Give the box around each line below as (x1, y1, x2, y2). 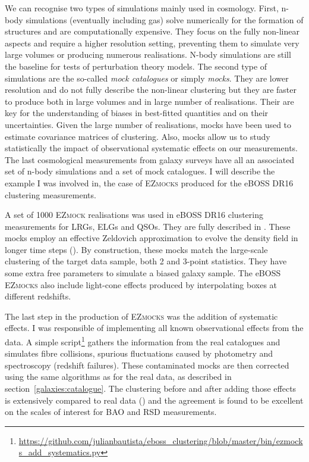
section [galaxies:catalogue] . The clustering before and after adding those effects (5, 382, 297, 395)
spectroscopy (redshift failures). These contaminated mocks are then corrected (5, 358, 289, 371)
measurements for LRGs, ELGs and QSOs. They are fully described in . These (5, 220, 291, 232)
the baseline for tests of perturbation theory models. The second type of (5, 60, 267, 72)
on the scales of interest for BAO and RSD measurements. (5, 405, 217, 418)
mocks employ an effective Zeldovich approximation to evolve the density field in (5, 232, 298, 244)
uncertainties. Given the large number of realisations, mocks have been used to (5, 118, 292, 130)
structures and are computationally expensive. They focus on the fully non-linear (5, 25, 299, 38)
